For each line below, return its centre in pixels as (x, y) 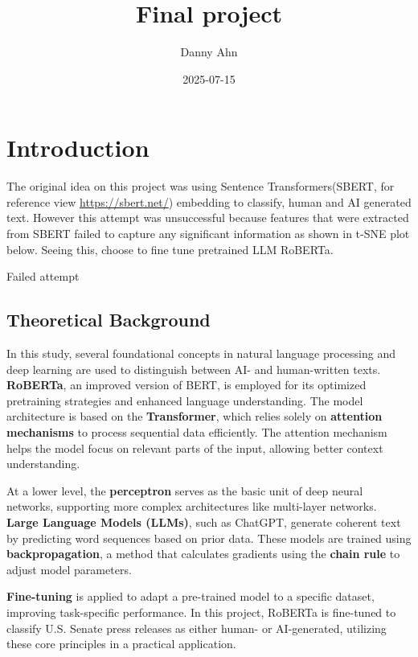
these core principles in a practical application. (121, 644)
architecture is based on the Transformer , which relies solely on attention (195, 416)
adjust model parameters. (69, 569)
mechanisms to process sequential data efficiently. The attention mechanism (197, 431)
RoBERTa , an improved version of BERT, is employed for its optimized (186, 385)
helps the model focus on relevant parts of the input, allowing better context (195, 448)
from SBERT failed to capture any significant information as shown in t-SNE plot (208, 234)
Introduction (78, 148)
